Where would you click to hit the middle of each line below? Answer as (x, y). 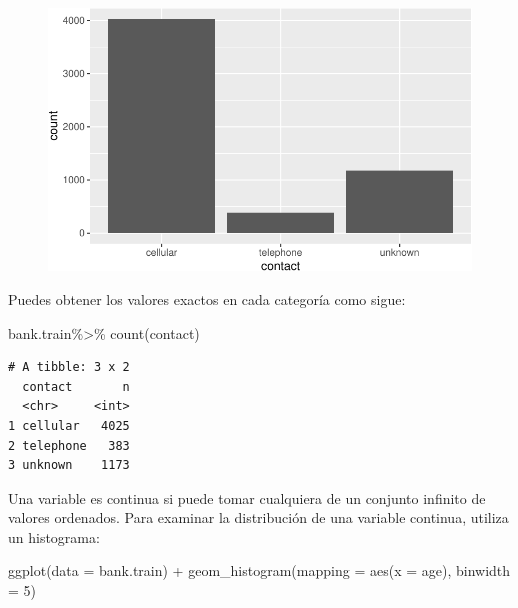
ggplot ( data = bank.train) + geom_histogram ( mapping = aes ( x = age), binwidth (259, 570)
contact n (76, 386)
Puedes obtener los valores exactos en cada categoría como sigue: (207, 298)
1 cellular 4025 (69, 425)
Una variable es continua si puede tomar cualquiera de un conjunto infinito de (247, 497)
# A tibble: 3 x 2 (69, 367)
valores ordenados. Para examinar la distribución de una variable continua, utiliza (258, 517)
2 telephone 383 (69, 445)
